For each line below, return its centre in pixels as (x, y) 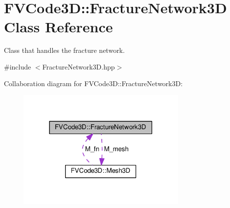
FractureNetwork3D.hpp (79, 66)
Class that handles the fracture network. (64, 50)
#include (18, 66)
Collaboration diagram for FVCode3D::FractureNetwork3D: (93, 83)
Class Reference (58, 27)
